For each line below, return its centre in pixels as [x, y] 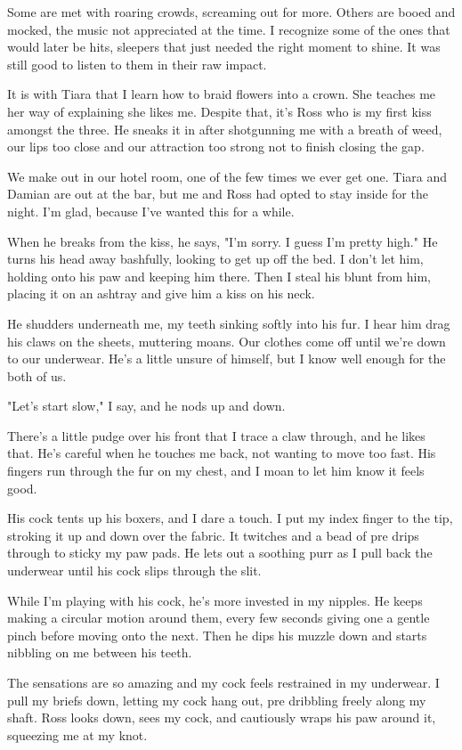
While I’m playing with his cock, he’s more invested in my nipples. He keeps [215, 600]
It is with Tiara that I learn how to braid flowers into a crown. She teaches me [222, 94]
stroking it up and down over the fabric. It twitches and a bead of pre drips [213, 535]
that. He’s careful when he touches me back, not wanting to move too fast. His [222, 453]
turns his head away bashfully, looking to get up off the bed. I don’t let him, [215, 259]
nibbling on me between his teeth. [100, 652]
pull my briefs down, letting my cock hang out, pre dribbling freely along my [217, 700]
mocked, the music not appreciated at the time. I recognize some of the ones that [229, 29]
